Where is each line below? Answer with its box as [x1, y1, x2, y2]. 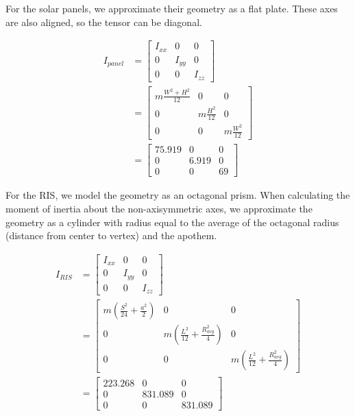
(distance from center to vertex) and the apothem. [5, 228, 217, 243]
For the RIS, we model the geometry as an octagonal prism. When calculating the [5, 188, 350, 202]
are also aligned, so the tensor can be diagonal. [5, 14, 202, 29]
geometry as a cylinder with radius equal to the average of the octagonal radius [5, 215, 339, 229]
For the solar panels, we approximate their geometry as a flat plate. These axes [5, 1, 338, 15]
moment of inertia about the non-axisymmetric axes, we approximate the [5, 201, 313, 216]
